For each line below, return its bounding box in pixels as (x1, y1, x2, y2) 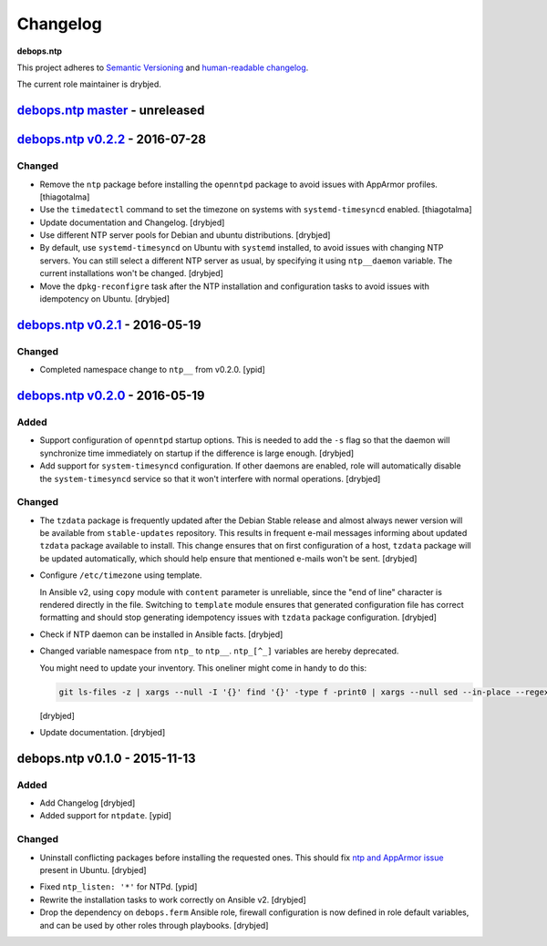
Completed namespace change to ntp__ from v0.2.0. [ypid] (39, 365, 266, 375)
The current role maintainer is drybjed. (16, 78, 161, 90)
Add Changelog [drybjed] (39, 797, 136, 808)
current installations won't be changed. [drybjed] (39, 268, 223, 279)
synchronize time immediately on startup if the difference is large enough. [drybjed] (39, 447, 355, 458)
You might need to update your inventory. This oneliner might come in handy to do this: (39, 662, 367, 674)
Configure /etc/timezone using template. (39, 570, 202, 581)
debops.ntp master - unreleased (16, 103, 205, 118)
